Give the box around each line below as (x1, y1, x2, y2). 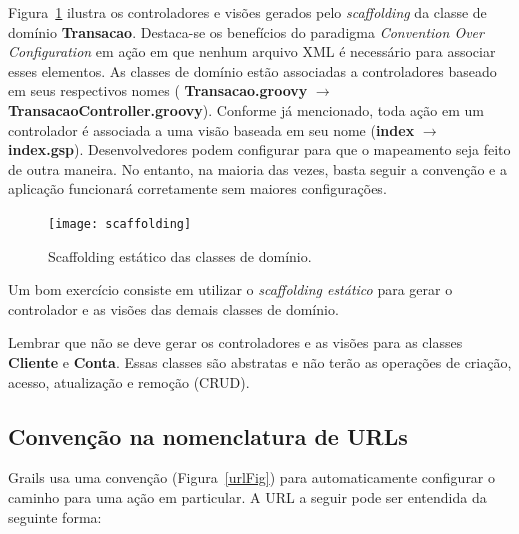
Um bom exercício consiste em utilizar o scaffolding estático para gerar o (8, 279, 453, 300)
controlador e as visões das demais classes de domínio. (8, 298, 339, 319)
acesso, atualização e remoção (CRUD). (8, 371, 250, 392)
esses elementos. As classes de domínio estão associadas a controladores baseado (8, 60, 497, 81)
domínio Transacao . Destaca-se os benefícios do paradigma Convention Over (8, 21, 484, 42)
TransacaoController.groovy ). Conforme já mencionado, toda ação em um (8, 99, 484, 120)
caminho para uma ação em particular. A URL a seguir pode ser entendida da (8, 486, 487, 507)
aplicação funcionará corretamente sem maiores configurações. (8, 178, 387, 199)
